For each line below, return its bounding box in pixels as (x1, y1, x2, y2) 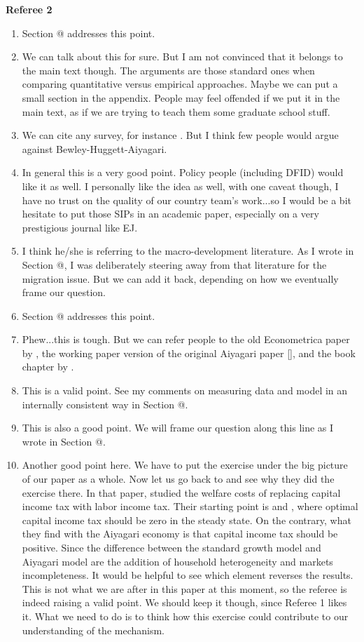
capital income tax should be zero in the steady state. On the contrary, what (22, 512, 351, 527)
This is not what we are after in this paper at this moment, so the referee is (22, 581, 347, 596)
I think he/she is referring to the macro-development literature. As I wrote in (22, 243, 354, 258)
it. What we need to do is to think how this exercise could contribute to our (22, 608, 349, 623)
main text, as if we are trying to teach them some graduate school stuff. (22, 104, 330, 119)
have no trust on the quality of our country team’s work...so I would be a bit (22, 192, 351, 207)
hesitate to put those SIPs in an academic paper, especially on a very (22, 206, 319, 221)
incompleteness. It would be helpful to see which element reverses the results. (22, 568, 353, 582)
